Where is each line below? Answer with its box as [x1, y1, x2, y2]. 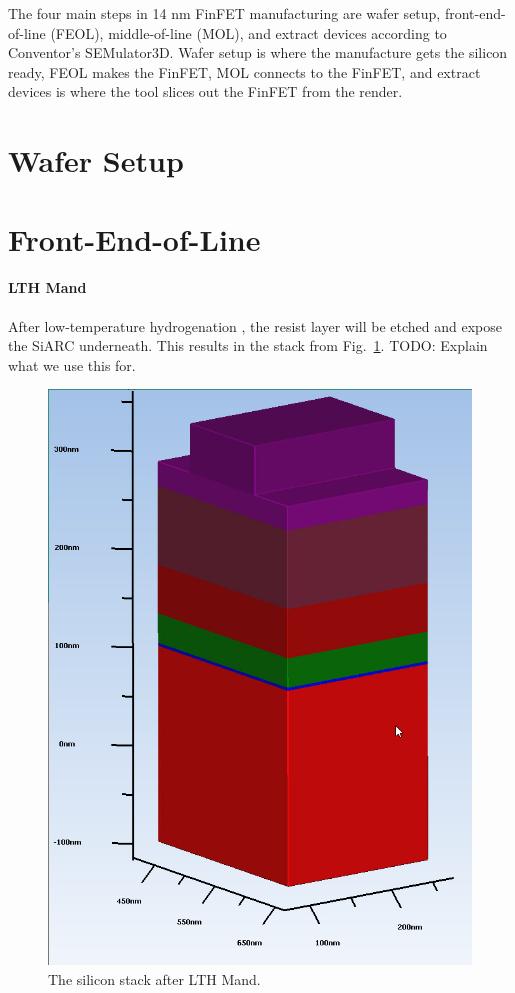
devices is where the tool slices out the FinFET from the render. [8, 81, 403, 102]
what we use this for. [8, 354, 136, 375]
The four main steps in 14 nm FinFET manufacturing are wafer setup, [8, 3, 441, 23]
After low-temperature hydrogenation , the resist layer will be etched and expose [8, 315, 502, 336]
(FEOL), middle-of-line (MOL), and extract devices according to [50, 22, 447, 43]
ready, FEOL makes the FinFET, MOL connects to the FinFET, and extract [8, 61, 481, 82]
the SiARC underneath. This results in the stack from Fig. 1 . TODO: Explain [8, 335, 488, 356]
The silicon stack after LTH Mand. [48, 968, 261, 989]
